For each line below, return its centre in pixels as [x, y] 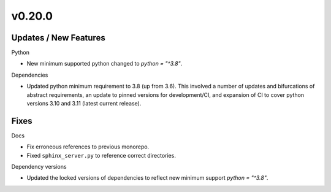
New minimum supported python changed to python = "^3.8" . [105, 64]
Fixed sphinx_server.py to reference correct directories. [101, 155]
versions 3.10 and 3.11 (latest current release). [84, 104]
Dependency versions [39, 167]
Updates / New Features [58, 38]
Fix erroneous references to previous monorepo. [88, 147]
